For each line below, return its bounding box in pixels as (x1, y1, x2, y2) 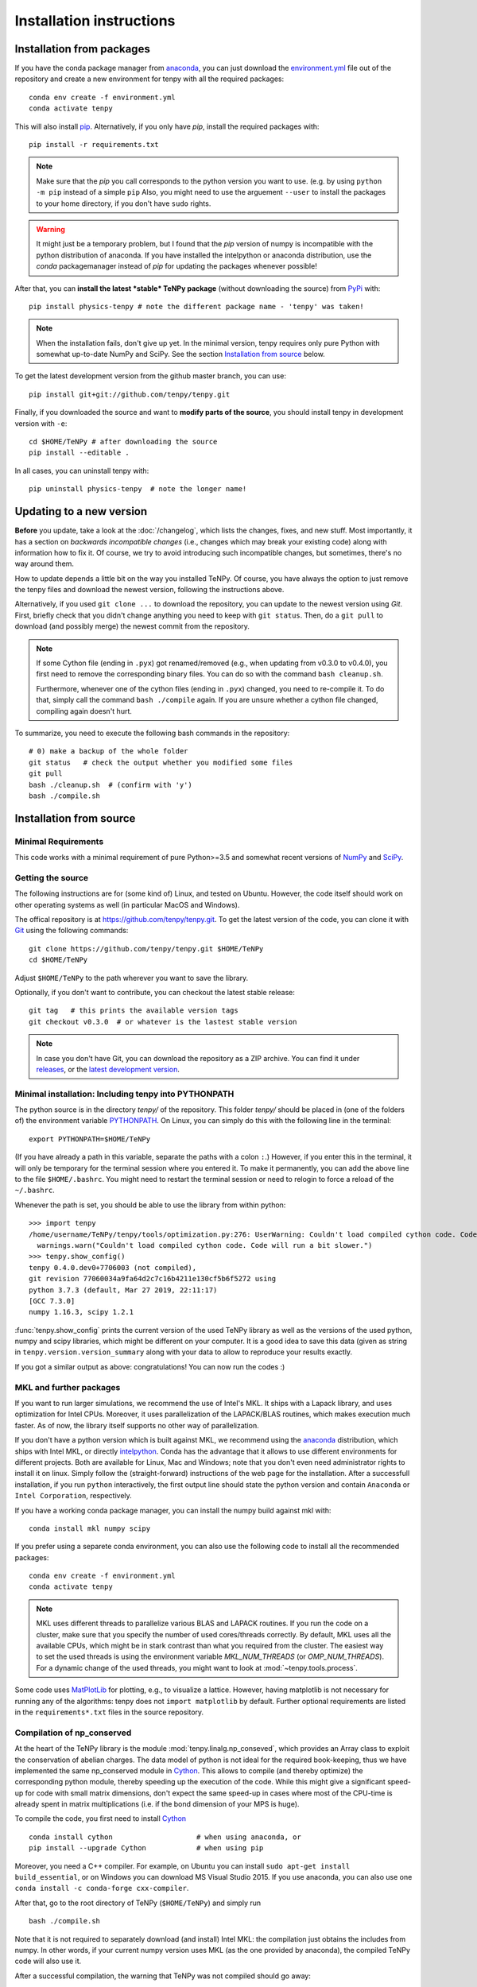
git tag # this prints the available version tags (29, 1006, 238, 1015)
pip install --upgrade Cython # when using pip (29, 1844, 264, 1853)
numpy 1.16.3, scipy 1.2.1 (29, 1307, 134, 1317)
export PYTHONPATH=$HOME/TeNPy (29, 1134, 151, 1144)
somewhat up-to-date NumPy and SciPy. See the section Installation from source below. (36, 350, 325, 359)
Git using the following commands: (14, 926, 129, 935)
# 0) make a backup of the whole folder (29, 747, 188, 756)
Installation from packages (14, 42, 150, 56)
